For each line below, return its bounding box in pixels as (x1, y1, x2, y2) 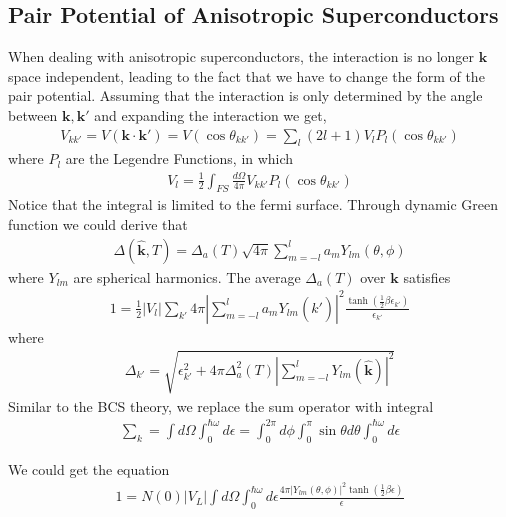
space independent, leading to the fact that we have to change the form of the (8, 65, 485, 86)
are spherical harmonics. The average (73, 266, 301, 287)
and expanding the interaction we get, (94, 104, 327, 125)
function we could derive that (8, 213, 188, 234)
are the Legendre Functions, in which (65, 148, 294, 169)
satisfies (403, 266, 451, 287)
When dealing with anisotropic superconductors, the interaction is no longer (8, 46, 475, 67)
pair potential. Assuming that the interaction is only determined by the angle (8, 85, 483, 106)
